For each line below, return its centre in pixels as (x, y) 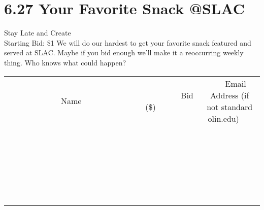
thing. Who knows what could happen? (65, 62)
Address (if (230, 95)
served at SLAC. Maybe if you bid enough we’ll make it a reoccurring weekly (124, 52)
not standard (230, 107)
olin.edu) (223, 118)
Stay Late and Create (38, 33)
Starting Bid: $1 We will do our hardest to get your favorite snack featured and (128, 42)
